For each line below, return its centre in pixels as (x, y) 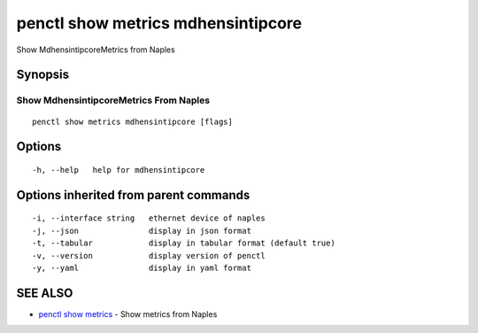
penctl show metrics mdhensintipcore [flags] (133, 121)
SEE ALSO (45, 293)
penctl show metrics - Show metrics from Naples (128, 314)
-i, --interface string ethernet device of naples (149, 218)
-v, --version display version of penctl (149, 256)
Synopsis (43, 75)
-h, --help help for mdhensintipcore (119, 170)
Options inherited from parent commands (133, 195)
